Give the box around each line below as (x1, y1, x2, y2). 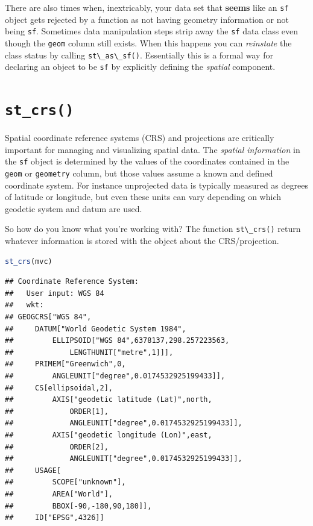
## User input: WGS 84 (5, 289, 104, 298)
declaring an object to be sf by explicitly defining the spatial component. (5, 60, 276, 73)
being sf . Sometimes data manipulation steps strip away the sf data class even (5, 25, 299, 37)
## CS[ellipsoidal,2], (5, 383, 113, 392)
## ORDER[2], (5, 442, 109, 451)
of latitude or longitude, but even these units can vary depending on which (5, 190, 281, 203)
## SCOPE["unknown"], (5, 478, 126, 487)
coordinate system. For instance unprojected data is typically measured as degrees (5, 178, 308, 191)
